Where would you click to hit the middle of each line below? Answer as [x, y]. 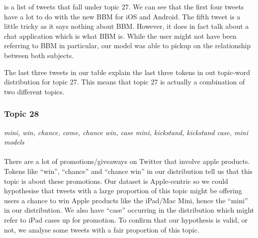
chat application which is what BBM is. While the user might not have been [120, 36]
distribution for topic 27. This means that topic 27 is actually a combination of [125, 82]
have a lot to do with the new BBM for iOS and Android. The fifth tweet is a [122, 16]
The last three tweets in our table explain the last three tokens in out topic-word [127, 72]
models [14, 142]
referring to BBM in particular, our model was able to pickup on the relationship [128, 45]
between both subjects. [39, 55]
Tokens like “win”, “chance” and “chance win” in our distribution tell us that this [129, 171]
